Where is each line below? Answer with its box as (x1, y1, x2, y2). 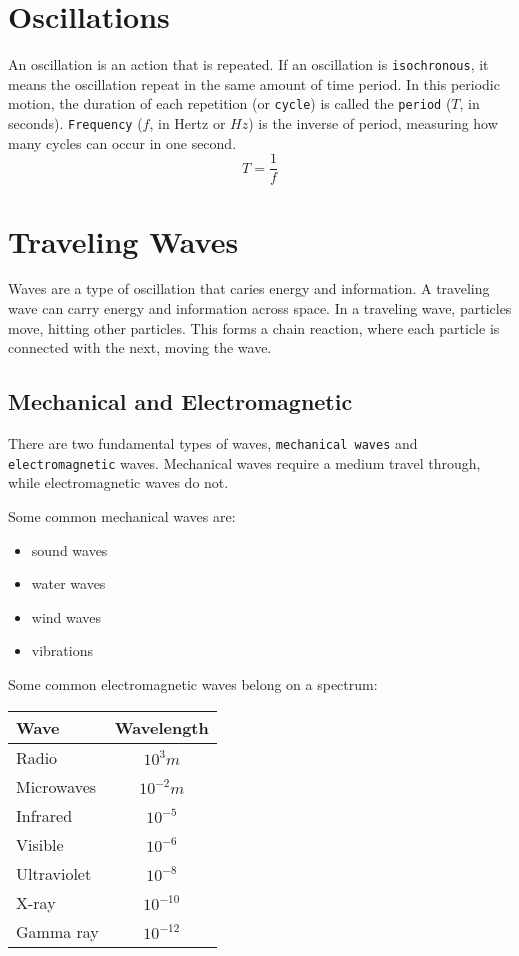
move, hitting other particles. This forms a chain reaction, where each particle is (8, 317, 500, 338)
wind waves (31, 606, 102, 627)
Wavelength (114, 715, 209, 739)
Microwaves (16, 774, 97, 798)
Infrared (16, 803, 73, 827)
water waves (31, 573, 106, 594)
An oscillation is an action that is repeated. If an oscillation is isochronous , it (8, 54, 489, 75)
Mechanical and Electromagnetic (8, 386, 353, 417)
